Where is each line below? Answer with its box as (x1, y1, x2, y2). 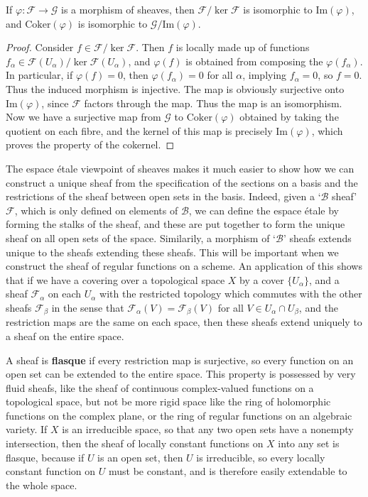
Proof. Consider (6, 40, 74, 55)
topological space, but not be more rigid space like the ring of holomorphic (6, 394, 331, 409)
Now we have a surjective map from (6, 109, 161, 124)
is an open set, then (97, 449, 183, 464)
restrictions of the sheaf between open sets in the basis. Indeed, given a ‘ (6, 189, 321, 204)
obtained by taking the (239, 109, 339, 124)
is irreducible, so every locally (196, 449, 325, 464)
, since (41, 95, 69, 110)
